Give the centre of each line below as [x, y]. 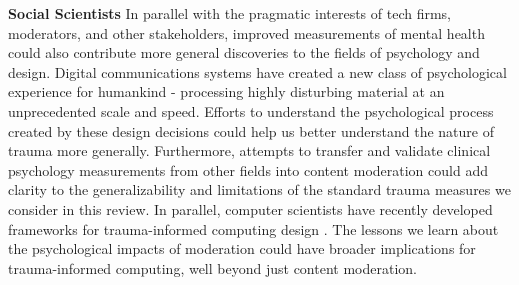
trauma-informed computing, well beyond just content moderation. [212, 267]
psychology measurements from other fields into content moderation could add [248, 169]
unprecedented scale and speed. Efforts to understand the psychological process [251, 110]
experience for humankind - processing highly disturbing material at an [226, 91]
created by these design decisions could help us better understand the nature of [251, 130]
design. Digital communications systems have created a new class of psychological [257, 71]
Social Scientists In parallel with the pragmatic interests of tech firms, [230, 13]
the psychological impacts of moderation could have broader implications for [242, 248]
